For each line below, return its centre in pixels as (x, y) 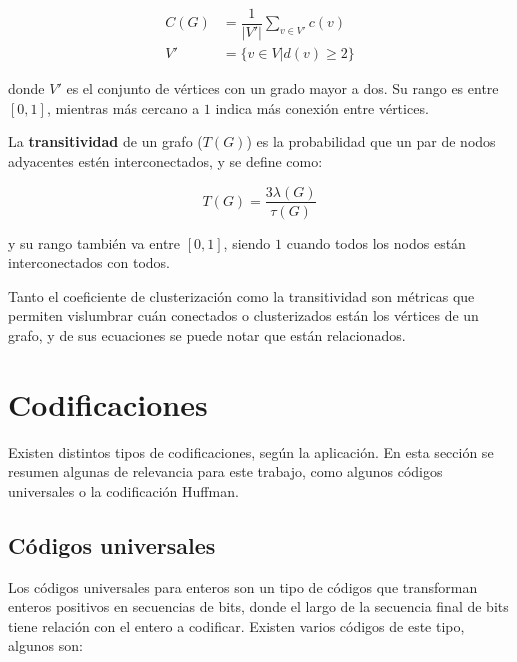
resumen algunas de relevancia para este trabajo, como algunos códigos (225, 471)
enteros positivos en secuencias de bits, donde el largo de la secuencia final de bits (258, 606)
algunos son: (45, 645)
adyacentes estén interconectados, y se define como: (165, 160)
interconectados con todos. (89, 262)
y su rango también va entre (94, 242)
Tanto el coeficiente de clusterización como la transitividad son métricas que (241, 295)
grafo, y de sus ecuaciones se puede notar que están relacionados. (207, 334)
